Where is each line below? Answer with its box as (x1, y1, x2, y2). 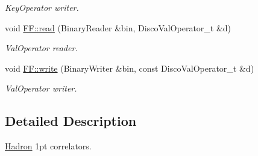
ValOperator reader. (5, 42, 78, 54)
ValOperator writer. (5, 82, 77, 95)
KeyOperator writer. (5, 1, 79, 13)
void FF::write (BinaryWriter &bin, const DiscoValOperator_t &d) (5, 61, 254, 74)
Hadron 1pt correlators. (5, 140, 92, 152)
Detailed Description (5, 111, 137, 130)
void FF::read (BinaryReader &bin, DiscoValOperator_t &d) (5, 21, 231, 34)
